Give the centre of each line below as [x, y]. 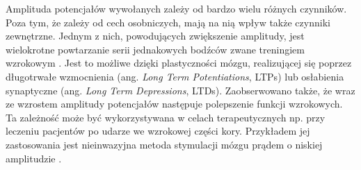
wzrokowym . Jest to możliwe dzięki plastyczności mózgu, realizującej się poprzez [179, 63]
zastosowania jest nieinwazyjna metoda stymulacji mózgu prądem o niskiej [164, 144]
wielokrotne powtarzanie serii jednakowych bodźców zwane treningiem [155, 49]
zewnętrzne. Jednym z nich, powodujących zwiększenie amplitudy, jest [155, 36]
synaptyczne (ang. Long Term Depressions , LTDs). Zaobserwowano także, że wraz [180, 90]
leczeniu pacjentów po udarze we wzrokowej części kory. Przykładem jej [158, 131]
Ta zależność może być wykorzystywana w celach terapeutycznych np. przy [166, 117]
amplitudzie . [34, 158]
